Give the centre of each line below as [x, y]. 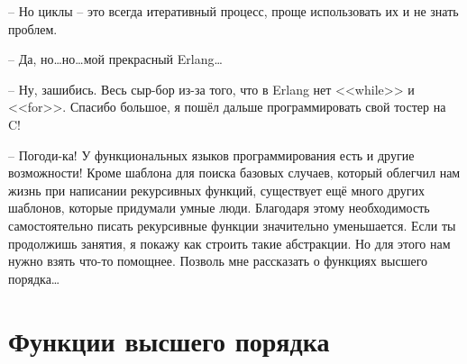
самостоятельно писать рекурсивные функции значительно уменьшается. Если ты [232, 225]
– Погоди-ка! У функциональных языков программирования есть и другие [211, 155]
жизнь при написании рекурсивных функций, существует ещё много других [216, 190]
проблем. [33, 28]
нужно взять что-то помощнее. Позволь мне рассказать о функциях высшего [218, 261]
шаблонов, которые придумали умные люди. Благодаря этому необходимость [219, 208]
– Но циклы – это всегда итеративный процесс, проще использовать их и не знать [233, 11]
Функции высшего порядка [169, 340]
